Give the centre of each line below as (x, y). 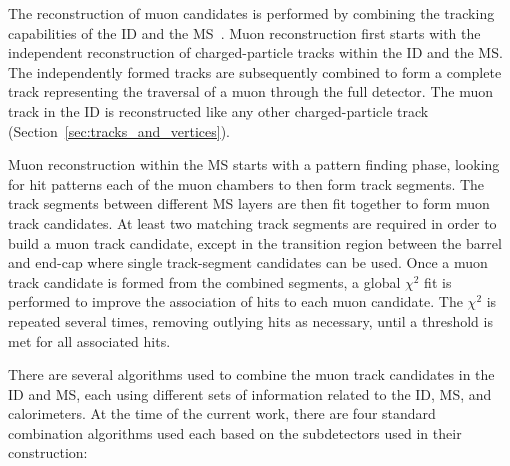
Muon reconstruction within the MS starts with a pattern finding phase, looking (254, 164)
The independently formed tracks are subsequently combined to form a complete (255, 71)
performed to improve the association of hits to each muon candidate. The (235, 301)
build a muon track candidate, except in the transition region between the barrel (255, 242)
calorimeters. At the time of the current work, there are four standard (222, 413)
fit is (438, 281)
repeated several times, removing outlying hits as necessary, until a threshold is (250, 320)
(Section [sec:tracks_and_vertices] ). (119, 130)
